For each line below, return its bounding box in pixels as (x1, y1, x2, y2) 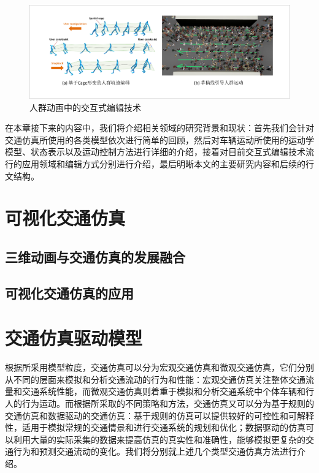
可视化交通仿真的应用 (5, 283, 134, 302)
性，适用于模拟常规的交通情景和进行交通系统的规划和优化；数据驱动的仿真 (5, 421, 306, 434)
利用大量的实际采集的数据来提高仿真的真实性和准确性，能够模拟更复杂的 (13, 433, 306, 445)
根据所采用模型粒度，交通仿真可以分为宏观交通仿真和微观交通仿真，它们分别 (5, 361, 314, 374)
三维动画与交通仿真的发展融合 (5, 247, 185, 266)
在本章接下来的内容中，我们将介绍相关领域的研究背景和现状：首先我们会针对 (5, 121, 314, 134)
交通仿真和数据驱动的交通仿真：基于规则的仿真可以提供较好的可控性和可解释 (5, 409, 314, 422)
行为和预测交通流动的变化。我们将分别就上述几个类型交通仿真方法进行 (13, 445, 297, 458)
